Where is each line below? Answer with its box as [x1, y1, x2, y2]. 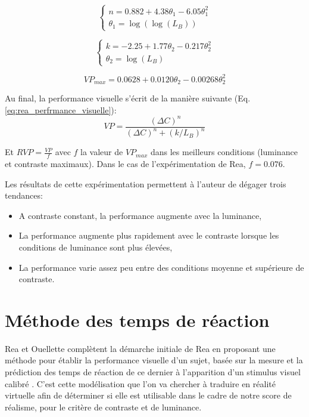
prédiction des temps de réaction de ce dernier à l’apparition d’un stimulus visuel [5, 366, 301, 378]
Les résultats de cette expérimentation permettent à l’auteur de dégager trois [5, 177, 286, 190]
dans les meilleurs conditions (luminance [150, 146, 298, 158]
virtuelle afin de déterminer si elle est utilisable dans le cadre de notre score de [5, 389, 292, 401]
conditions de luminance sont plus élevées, [18, 240, 173, 253]
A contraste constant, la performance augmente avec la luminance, [18, 209, 262, 221]
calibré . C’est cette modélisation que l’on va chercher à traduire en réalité [5, 377, 276, 390]
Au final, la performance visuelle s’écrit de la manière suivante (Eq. [5, 92, 251, 104]
